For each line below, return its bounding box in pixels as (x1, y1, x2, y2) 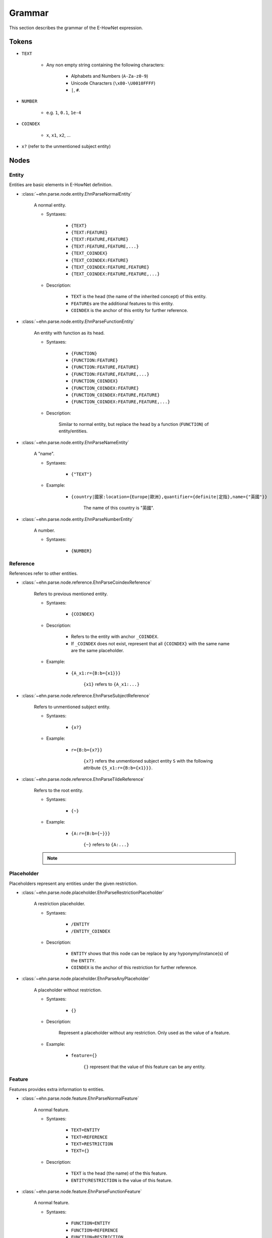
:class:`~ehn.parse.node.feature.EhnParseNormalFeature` (21, 1095, 139, 1101)
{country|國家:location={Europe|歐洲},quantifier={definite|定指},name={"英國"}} (71, 494, 268, 500)
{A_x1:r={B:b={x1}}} (71, 670, 121, 676)
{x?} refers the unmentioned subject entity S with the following (83, 758, 213, 764)
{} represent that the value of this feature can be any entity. (83, 1064, 206, 1070)
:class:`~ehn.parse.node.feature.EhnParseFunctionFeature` (21, 1188, 142, 1194)
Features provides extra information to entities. (9, 1086, 105, 1092)
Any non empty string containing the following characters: (46, 62, 165, 68)
